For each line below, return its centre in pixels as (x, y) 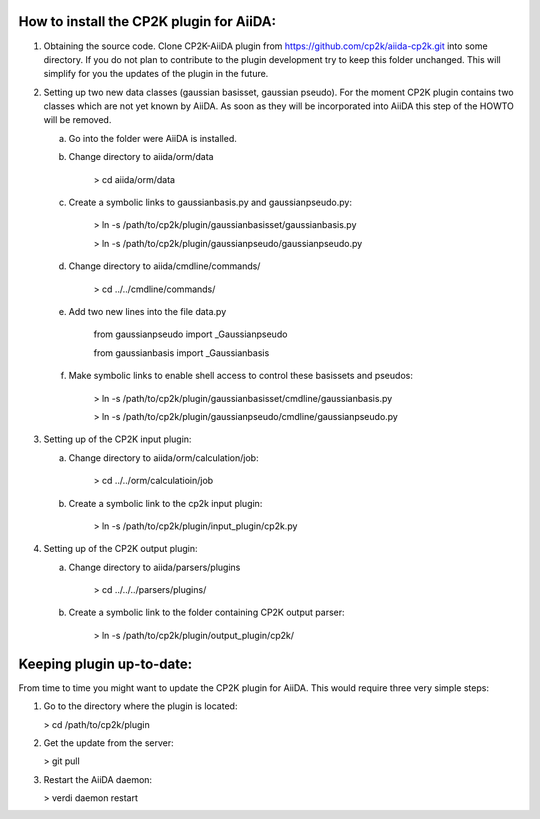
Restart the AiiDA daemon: (98, 779)
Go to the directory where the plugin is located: (140, 706)
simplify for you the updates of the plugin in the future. (156, 74)
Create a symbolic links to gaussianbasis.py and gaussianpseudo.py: (210, 202)
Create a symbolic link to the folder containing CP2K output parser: (206, 612)
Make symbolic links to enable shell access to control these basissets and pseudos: (241, 376)
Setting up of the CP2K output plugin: (120, 549)
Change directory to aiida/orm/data (141, 157)
